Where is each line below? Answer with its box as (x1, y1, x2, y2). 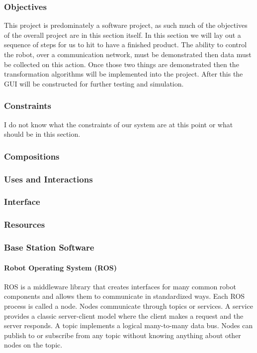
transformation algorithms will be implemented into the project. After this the (4, 69, 243, 79)
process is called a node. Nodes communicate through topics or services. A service (4, 300, 253, 311)
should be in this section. (4, 129, 81, 139)
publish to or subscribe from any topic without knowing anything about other (4, 330, 241, 340)
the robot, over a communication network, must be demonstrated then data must (4, 49, 252, 59)
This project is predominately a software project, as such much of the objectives (4, 20, 248, 30)
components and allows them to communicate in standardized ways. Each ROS (4, 291, 245, 301)
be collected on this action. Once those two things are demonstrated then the (4, 59, 239, 69)
